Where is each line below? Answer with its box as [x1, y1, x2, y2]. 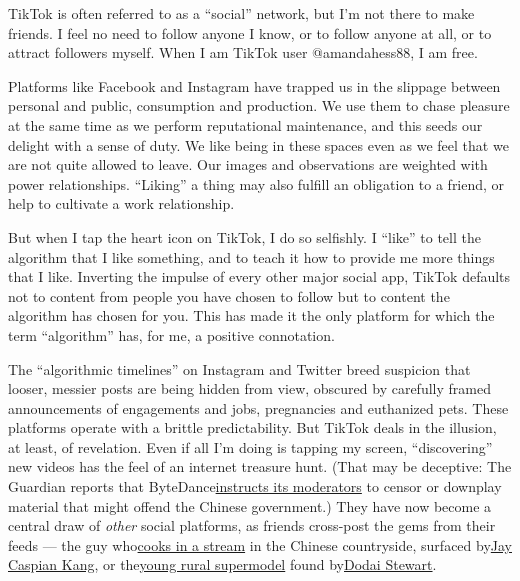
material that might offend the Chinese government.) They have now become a [8, 495, 492, 516]
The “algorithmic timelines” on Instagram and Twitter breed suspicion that [8, 358, 471, 379]
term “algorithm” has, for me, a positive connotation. [8, 324, 335, 345]
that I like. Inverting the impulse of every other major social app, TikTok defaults [8, 266, 511, 287]
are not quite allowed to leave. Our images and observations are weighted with [8, 154, 488, 175]
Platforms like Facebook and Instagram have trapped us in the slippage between [8, 75, 501, 96]
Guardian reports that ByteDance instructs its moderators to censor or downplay [8, 476, 502, 497]
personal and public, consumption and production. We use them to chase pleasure [8, 95, 510, 116]
